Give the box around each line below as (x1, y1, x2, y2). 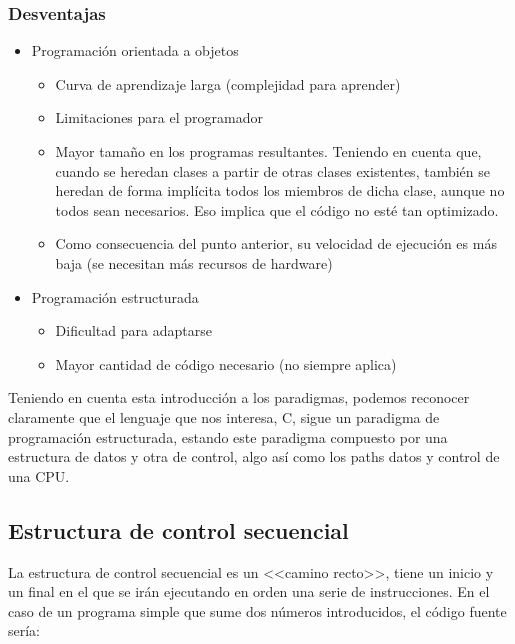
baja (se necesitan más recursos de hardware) (55, 252, 333, 273)
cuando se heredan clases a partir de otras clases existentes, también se (55, 160, 490, 181)
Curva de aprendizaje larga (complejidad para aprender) (55, 73, 401, 94)
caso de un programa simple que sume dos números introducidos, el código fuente (8, 600, 507, 621)
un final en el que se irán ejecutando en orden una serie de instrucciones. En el (8, 581, 490, 602)
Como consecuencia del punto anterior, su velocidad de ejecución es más (55, 233, 497, 254)
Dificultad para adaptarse (55, 320, 212, 341)
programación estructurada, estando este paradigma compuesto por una (8, 426, 448, 447)
